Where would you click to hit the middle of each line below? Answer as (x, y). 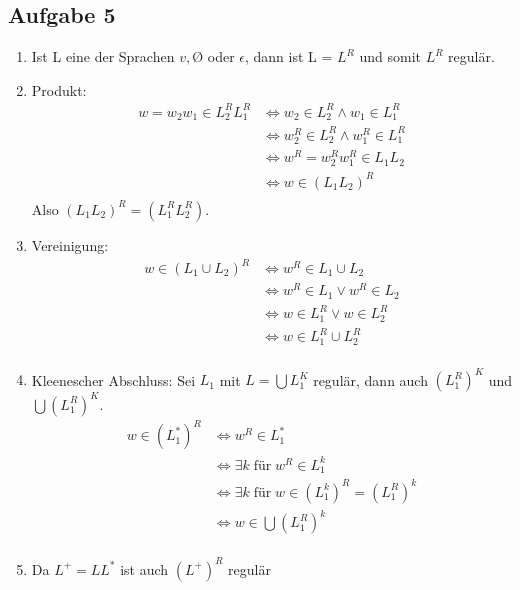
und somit (390, 56)
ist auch (144, 568)
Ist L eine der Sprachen (103, 56)
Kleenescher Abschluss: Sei (113, 379)
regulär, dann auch (370, 379)
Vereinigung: (70, 244)
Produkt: (59, 89)
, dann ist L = (288, 56)
